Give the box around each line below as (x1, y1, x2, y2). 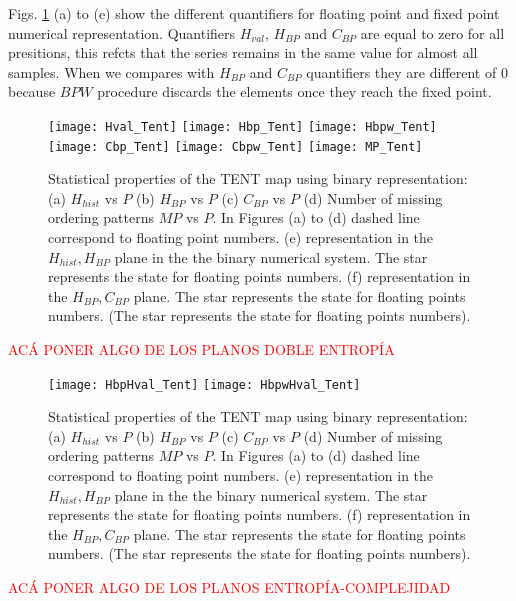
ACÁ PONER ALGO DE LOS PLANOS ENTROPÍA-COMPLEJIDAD (8, 577, 451, 598)
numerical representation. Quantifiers (8, 22, 236, 43)
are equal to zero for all (360, 22, 505, 43)
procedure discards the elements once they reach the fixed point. (97, 81, 492, 102)
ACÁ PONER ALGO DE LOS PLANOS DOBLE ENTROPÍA (8, 339, 395, 360)
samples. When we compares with (8, 61, 215, 82)
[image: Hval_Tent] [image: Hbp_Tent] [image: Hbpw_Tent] (48, 119, 437, 134)
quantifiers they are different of (306, 61, 497, 82)
